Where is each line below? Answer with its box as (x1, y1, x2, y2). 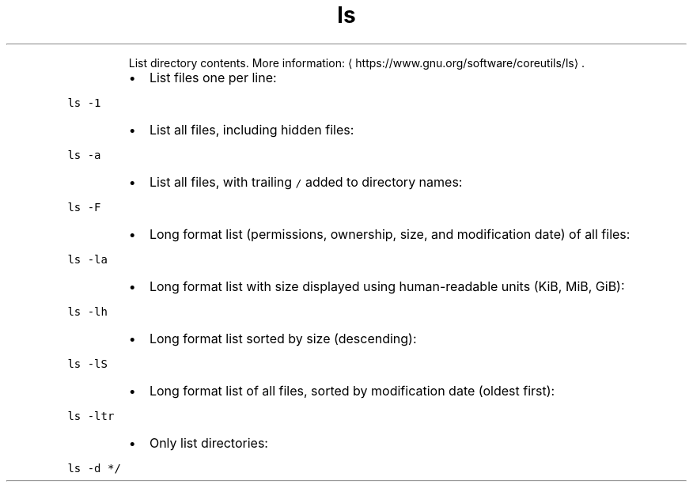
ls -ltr (67, 409, 115, 422)
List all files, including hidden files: (149, 121, 354, 138)
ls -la (67, 252, 108, 266)
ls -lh (67, 305, 108, 318)
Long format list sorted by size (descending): (149, 330, 417, 346)
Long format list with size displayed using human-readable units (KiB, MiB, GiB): (149, 278, 625, 294)
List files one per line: (149, 69, 277, 85)
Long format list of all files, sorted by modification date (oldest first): (149, 382, 555, 399)
